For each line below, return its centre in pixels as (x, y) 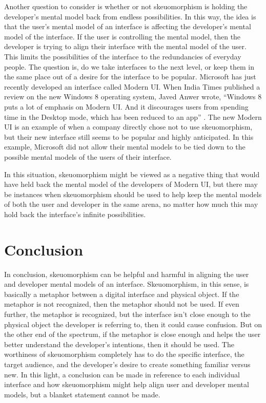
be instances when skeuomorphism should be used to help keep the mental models (133, 194)
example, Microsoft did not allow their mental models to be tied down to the (125, 147)
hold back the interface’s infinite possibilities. (75, 214)
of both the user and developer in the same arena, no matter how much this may (131, 204)
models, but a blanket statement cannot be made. (82, 394)
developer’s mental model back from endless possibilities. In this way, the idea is (130, 16)
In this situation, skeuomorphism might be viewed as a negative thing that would (132, 174)
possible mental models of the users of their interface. (88, 156)
